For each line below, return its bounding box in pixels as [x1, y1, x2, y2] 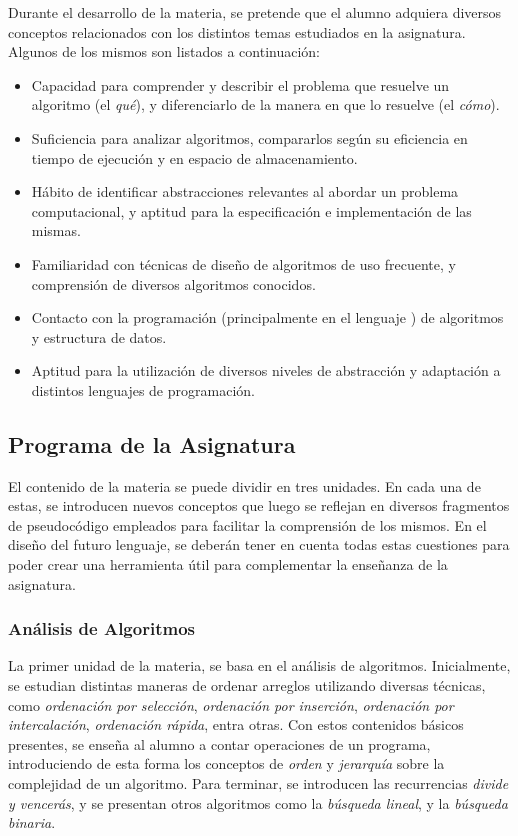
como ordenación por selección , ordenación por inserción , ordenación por [8, 694, 454, 715]
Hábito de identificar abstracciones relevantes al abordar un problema [31, 181, 459, 202]
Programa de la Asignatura [8, 428, 296, 459]
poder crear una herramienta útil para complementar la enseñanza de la [8, 554, 448, 575]
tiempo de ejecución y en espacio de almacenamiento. [31, 147, 358, 168]
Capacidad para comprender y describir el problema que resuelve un [31, 74, 450, 95]
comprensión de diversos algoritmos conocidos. [31, 273, 316, 294]
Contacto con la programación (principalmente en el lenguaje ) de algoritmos [31, 307, 504, 328]
